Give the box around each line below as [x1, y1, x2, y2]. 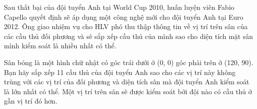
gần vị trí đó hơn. [4, 96, 57, 106]
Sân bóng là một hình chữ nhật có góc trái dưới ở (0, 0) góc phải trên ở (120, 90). [4, 57, 254, 67]
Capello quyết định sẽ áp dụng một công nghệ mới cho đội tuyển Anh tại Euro [4, 11, 244, 22]
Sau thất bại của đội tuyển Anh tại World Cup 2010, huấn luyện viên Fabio [4, 2, 235, 12]
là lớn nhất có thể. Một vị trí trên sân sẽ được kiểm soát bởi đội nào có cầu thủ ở [4, 86, 252, 96]
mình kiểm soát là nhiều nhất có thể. [4, 40, 116, 51]
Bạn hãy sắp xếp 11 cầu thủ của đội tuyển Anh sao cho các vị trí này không [4, 67, 236, 77]
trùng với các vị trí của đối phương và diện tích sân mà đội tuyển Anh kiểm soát [4, 76, 250, 87]
